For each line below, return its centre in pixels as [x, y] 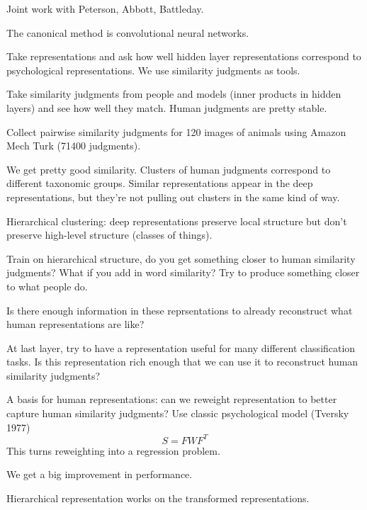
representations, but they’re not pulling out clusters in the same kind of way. [173, 197]
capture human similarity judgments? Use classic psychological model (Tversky [178, 413]
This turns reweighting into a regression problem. [113, 450]
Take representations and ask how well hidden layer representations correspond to [184, 56]
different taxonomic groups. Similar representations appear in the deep [160, 183]
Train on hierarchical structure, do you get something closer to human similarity [181, 258]
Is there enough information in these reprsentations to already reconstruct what [180, 310]
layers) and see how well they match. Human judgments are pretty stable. [167, 107]
